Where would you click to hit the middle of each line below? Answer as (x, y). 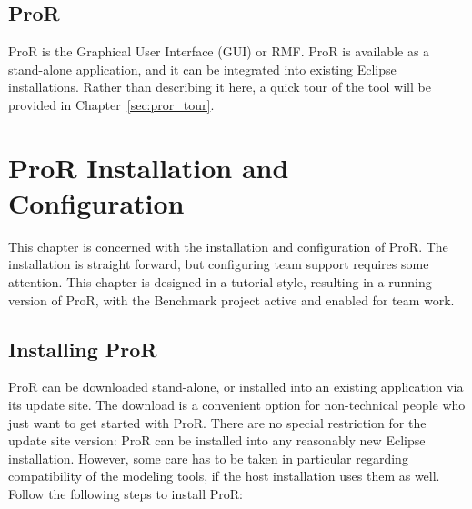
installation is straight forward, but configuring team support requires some (219, 264)
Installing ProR (83, 349)
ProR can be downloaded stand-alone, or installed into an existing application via (236, 387)
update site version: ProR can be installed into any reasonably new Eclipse (217, 440)
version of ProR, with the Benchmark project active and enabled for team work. (231, 299)
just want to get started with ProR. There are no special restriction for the (217, 422)
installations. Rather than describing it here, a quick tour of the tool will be (220, 87)
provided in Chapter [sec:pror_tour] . (111, 104)
